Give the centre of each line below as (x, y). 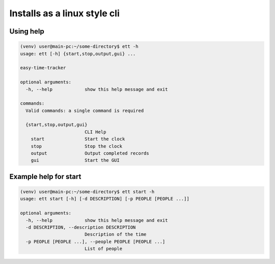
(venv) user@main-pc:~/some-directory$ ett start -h (87, 192)
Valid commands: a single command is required (85, 110)
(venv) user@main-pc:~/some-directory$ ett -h (79, 47)
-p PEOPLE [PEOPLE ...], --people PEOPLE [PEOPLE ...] (95, 241)
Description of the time (115, 234)
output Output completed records (90, 153)
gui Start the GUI (75, 160)
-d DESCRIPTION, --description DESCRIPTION (81, 227)
